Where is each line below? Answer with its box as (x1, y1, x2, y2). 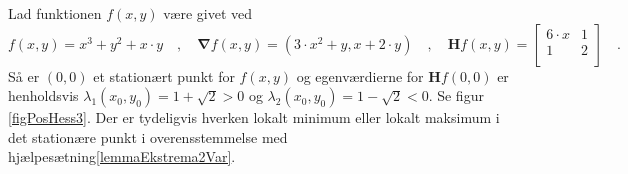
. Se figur (428, 85, 484, 106)
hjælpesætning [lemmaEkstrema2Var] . (8, 146, 236, 167)
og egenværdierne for (296, 65, 424, 86)
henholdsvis (8, 85, 79, 106)
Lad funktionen (8, 3, 102, 23)
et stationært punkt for (93, 65, 235, 86)
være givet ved (163, 3, 253, 23)
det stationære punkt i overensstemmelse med (8, 126, 288, 147)
